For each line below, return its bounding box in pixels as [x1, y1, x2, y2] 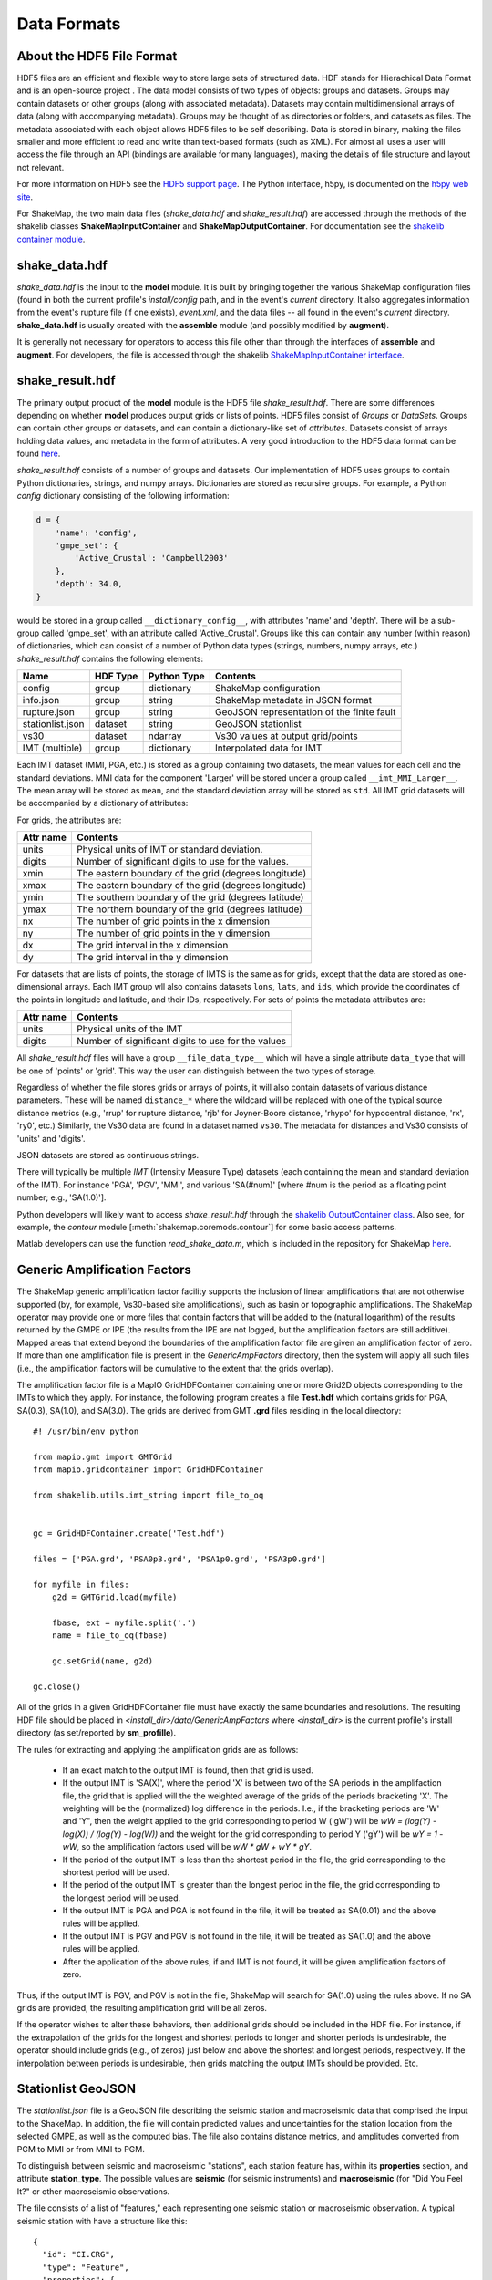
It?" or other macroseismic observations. [16, 2185, 170, 2197]
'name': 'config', [55, 527, 138, 538]
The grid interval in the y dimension [76, 951, 229, 964]
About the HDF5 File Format [16, 48, 178, 64]
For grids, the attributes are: [16, 814, 122, 825]
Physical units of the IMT [76, 1022, 183, 1035]
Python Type [148, 670, 205, 683]
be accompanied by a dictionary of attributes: [16, 798, 189, 809]
